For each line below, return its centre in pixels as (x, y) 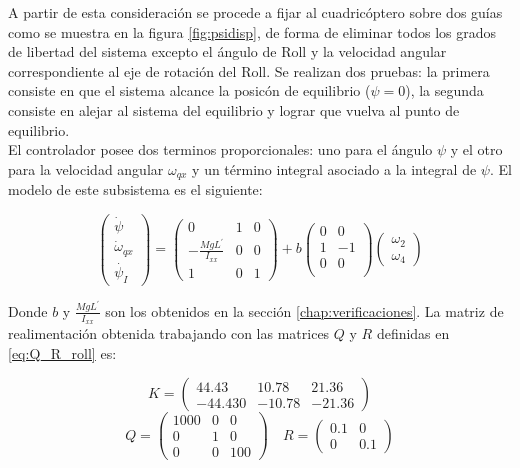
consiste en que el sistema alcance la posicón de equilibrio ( (189, 90)
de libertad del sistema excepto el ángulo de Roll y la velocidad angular (227, 51)
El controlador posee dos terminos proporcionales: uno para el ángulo (220, 149)
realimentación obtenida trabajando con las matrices (169, 332)
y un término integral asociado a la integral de (334, 168)
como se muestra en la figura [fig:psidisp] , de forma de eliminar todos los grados (252, 31)
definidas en (413, 332)
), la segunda (444, 90)
